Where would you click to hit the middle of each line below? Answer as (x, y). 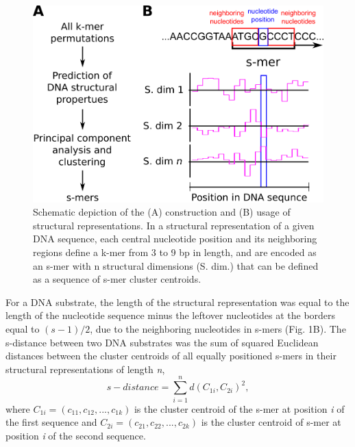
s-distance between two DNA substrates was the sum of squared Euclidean (162, 342)
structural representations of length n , (85, 369)
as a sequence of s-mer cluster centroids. (117, 279)
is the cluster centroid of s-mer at (271, 422)
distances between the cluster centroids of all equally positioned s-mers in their (171, 356)
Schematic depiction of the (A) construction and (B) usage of (162, 212)
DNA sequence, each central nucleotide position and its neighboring (175, 239)
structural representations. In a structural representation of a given (174, 225)
